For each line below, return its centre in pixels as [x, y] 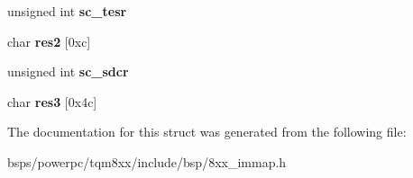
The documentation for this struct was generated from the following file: [207, 132]
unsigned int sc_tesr [67, 11]
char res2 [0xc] [49, 41]
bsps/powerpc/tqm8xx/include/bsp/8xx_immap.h [147, 161]
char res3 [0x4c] [52, 101]
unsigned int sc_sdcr [68, 71]
